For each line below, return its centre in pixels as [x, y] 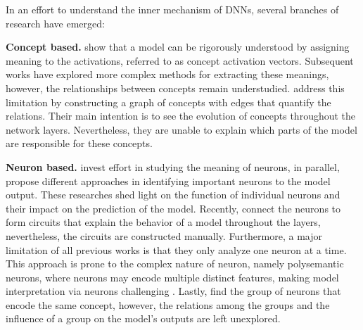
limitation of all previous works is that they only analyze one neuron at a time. [176, 249]
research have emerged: [55, 23]
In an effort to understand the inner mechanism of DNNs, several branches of [172, 9]
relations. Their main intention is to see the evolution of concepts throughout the [181, 116]
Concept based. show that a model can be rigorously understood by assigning [178, 47]
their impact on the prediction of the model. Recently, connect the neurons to [173, 208]
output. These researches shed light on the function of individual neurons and [173, 195]
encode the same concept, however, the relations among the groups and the [168, 304]
